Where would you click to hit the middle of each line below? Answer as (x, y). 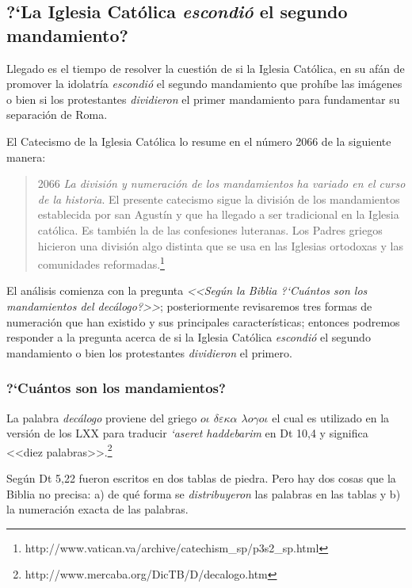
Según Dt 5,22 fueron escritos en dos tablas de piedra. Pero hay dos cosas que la (201, 478)
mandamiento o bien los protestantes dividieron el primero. (149, 352)
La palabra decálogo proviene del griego (102, 417)
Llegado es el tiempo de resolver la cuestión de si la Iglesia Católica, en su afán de (206, 68)
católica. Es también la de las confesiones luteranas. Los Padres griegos (210, 229)
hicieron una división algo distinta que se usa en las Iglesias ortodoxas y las (220, 245)
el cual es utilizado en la (331, 417)
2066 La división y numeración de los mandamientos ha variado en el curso (221, 183)
